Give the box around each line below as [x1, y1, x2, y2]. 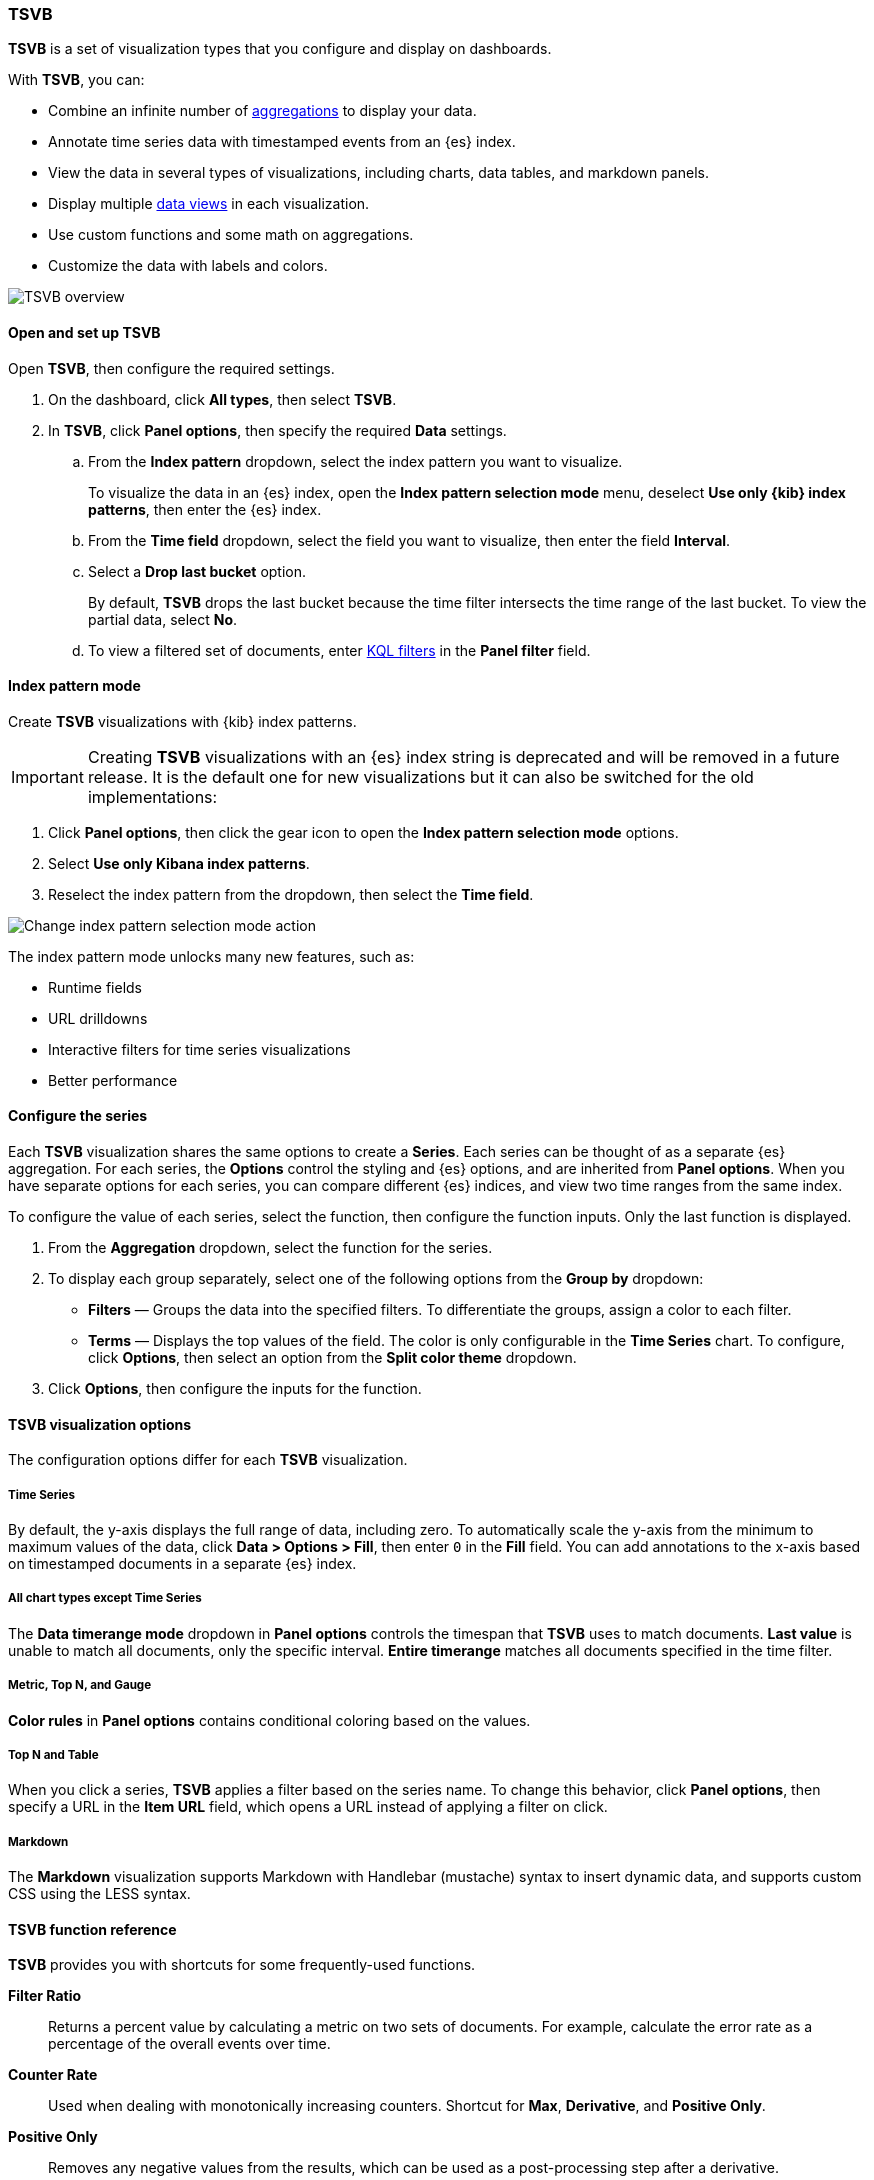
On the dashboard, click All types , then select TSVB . [48, 390, 397, 408]
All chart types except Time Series [8, 1591, 202, 1606]
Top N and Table [8, 1747, 99, 1762]
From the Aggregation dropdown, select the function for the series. [48, 1239, 493, 1257]
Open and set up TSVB [8, 323, 161, 341]
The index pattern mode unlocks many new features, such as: [8, 947, 415, 965]
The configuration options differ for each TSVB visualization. [8, 1451, 408, 1469]
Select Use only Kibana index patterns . [48, 854, 310, 872]
